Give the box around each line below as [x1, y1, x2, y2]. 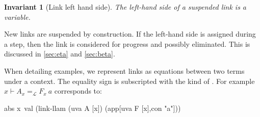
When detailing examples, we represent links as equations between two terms [4, 65, 245, 76]
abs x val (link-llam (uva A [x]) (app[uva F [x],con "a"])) [4, 102, 181, 113]
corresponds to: [54, 85, 102, 96]
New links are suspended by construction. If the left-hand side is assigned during [4, 28, 256, 39]
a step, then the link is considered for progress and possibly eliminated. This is [4, 38, 250, 49]
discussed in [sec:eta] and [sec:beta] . [4, 48, 115, 59]
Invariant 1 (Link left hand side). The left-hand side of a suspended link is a [4, 2, 247, 12]
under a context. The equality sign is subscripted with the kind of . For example [4, 75, 255, 86]
